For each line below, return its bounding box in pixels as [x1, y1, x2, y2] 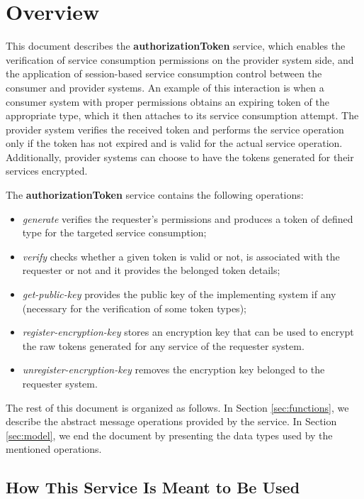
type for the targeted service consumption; [22, 225, 207, 240]
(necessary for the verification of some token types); [22, 300, 246, 315]
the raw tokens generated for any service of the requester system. [22, 338, 305, 353]
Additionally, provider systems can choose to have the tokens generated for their [6, 149, 354, 164]
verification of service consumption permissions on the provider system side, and [6, 52, 354, 67]
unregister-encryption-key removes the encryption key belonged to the [22, 362, 325, 377]
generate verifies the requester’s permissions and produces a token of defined [22, 211, 353, 226]
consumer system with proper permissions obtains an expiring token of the [6, 94, 329, 109]
